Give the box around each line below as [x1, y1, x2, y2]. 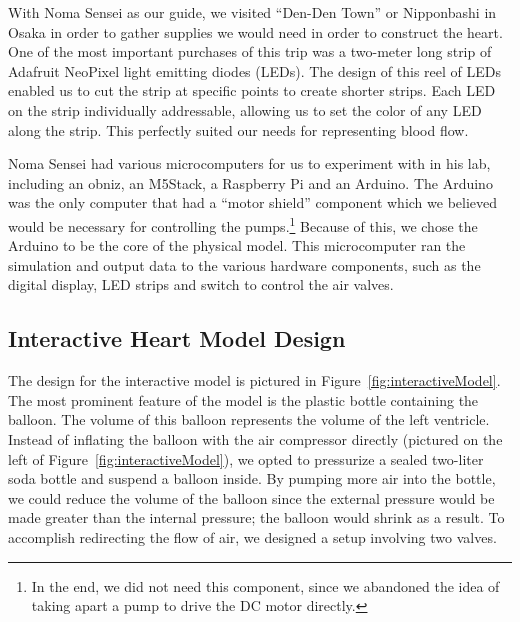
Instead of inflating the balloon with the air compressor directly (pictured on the [8, 428, 503, 449]
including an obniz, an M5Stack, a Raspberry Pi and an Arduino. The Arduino [8, 172, 493, 193]
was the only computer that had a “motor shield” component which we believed [8, 192, 498, 213]
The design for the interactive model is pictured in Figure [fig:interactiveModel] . [8, 370, 501, 391]
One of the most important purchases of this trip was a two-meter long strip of [8, 41, 492, 62]
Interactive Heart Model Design [8, 323, 346, 354]
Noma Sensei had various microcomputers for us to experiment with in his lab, [8, 153, 491, 174]
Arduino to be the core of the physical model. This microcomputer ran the [8, 235, 466, 256]
